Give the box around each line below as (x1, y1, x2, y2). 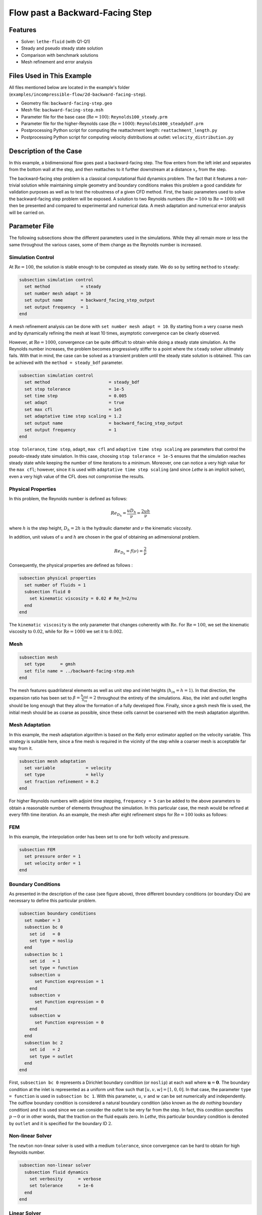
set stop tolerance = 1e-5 (24, 386, 125, 392)
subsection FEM (19, 847, 55, 852)
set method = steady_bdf (24, 380, 140, 385)
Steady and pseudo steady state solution (21, 45, 103, 51)
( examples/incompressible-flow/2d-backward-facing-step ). (9, 91, 147, 97)
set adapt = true (24, 400, 125, 405)
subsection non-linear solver (19, 1163, 91, 1168)
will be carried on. (9, 209, 45, 215)
